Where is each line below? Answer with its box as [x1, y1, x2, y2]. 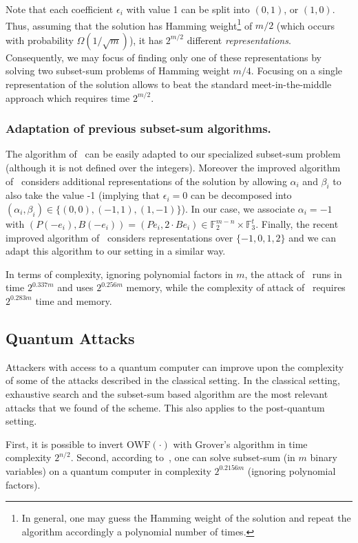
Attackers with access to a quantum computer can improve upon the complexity [6, 359, 344, 374]
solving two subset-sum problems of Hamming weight [6, 63, 230, 78]
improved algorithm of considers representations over [6, 230, 233, 244]
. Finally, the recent [255, 217, 339, 231]
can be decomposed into [190, 188, 292, 202]
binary [310, 450, 337, 465]
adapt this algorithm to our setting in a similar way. [6, 244, 226, 258]
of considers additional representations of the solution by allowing [6, 173, 287, 188]
